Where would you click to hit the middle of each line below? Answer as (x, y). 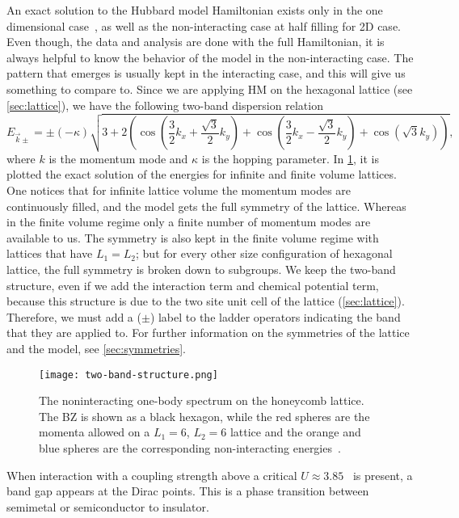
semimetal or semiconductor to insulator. (108, 506)
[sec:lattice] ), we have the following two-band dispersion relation (165, 105)
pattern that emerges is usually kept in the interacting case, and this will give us (206, 73)
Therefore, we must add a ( (74, 316)
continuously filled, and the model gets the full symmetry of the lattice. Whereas (206, 206)
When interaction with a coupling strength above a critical (152, 475)
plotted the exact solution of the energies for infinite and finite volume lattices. (202, 174)
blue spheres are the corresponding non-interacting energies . (190, 447)
